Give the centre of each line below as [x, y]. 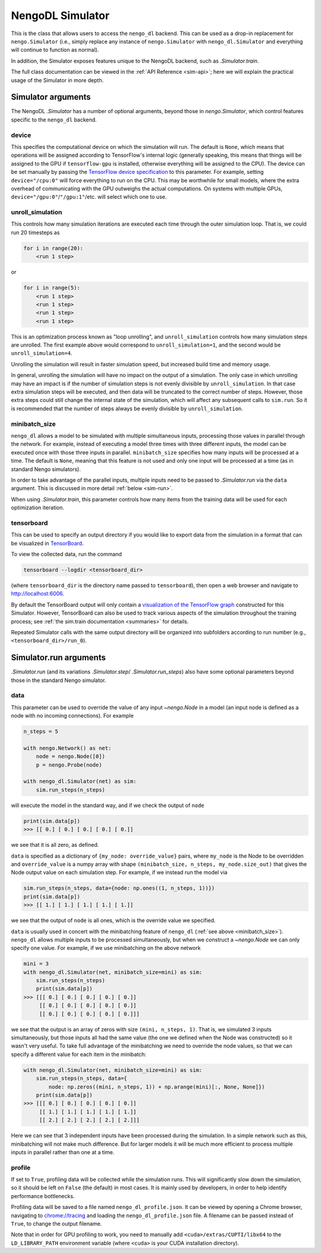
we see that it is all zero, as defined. [55, 845]
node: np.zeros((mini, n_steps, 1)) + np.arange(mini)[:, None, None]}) [157, 1087]
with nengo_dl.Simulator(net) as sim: [80, 781]
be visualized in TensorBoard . [47, 543]
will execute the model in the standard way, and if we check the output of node [108, 805]
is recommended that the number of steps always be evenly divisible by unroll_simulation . [127, 409]
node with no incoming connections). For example [72, 716]
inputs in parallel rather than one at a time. [63, 1152]
